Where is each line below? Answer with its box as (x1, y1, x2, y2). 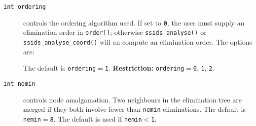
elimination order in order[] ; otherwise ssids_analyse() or (23, 27, 207, 37)
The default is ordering (23, 63, 96, 73)
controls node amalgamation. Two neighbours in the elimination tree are (23, 94, 242, 104)
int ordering (3, 3, 46, 10)
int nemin (3, 80, 36, 87)
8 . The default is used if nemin (50, 113, 142, 124)
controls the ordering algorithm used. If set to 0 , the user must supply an (23, 17, 245, 27)
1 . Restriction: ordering (105, 63, 184, 73)
